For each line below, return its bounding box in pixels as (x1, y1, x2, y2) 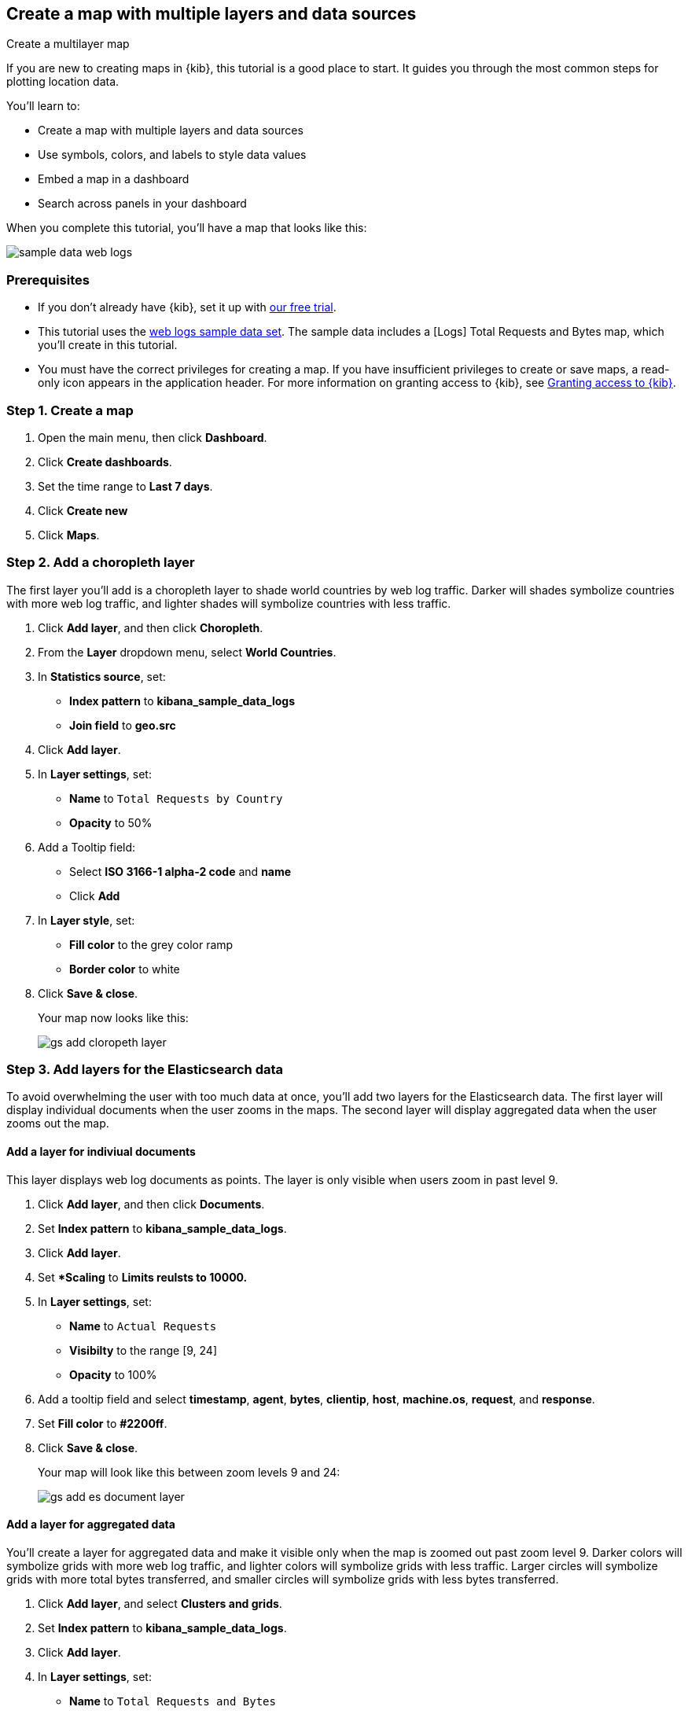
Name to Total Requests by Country (69, 791, 283, 805)
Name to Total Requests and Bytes (69, 1694, 276, 1708)
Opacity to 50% (69, 815, 153, 829)
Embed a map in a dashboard (38, 172, 189, 186)
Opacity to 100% (69, 1367, 157, 1381)
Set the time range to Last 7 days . (38, 479, 213, 493)
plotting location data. (6, 75, 120, 89)
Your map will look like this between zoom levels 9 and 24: (38, 1465, 340, 1479)
